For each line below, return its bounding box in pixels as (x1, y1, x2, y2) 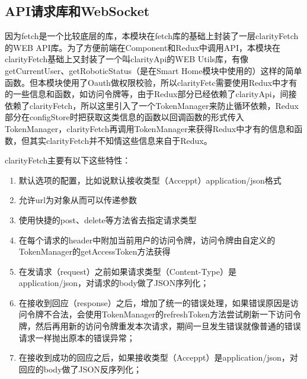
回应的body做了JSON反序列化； (18, 362, 142, 375)
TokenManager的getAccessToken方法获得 (18, 245, 171, 258)
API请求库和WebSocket (5, 2, 150, 20)
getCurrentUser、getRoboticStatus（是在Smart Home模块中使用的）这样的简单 (5, 64, 302, 76)
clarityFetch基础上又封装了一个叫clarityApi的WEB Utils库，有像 (5, 53, 249, 65)
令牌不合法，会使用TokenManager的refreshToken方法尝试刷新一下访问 (27, 308, 293, 320)
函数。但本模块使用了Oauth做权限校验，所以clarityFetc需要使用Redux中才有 (5, 76, 298, 88)
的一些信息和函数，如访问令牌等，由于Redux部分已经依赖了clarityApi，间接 (5, 88, 297, 100)
